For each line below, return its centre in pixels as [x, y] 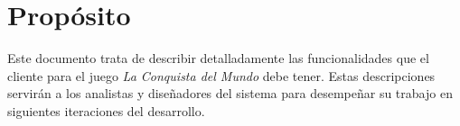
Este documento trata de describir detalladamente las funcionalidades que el [218, 58]
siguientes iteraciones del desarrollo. [106, 110]
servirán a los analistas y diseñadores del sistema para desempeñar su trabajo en [230, 93]
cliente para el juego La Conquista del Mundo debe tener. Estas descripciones [221, 75]
